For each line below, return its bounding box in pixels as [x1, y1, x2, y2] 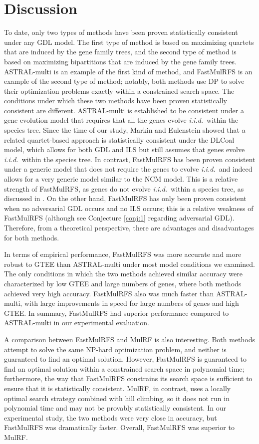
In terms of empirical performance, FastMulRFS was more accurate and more [4, 249, 242, 259]
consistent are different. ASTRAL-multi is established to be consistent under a [4, 105, 244, 115]
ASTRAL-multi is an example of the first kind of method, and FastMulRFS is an [4, 66, 253, 76]
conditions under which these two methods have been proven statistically [4, 95, 227, 106]
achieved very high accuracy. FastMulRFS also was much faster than [4, 288, 214, 298]
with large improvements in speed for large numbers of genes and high [24, 298, 239, 308]
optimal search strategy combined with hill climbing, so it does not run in [4, 393, 230, 403]
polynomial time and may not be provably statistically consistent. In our [4, 403, 226, 413]
